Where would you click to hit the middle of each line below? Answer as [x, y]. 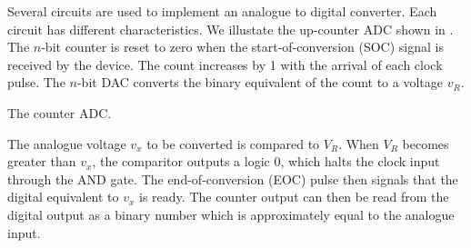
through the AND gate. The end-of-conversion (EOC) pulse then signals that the [233, 179]
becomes [426, 143]
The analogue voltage [67, 143]
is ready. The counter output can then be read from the [294, 197]
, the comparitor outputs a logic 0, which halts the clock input [266, 161]
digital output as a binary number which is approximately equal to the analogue [231, 214]
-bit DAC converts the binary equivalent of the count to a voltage [260, 82]
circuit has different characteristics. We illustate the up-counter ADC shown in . [230, 29]
